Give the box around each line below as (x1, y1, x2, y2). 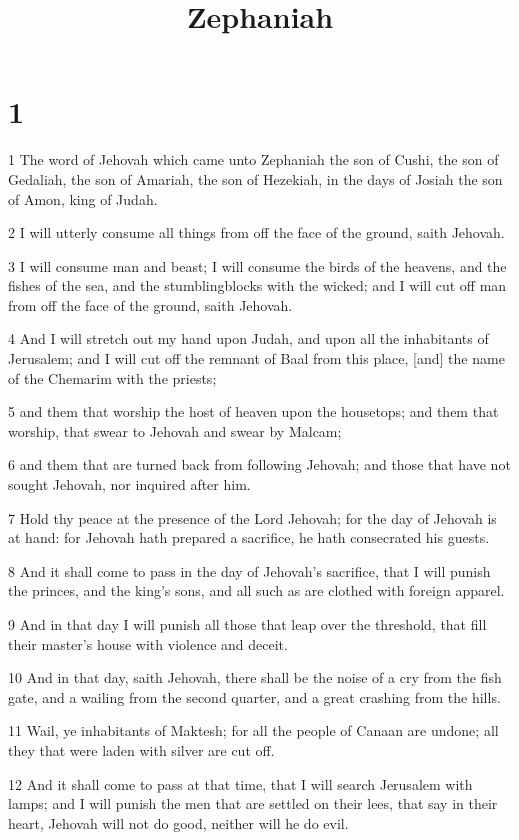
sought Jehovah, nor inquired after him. (8, 474, 251, 495)
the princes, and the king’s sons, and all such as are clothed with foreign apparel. (8, 580, 505, 601)
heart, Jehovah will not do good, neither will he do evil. (8, 812, 349, 833)
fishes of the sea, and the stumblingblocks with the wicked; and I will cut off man (8, 275, 507, 296)
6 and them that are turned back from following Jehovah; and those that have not (8, 454, 511, 475)
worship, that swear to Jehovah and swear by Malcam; (8, 420, 342, 441)
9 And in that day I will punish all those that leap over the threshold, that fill (8, 614, 487, 634)
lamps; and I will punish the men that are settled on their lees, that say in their (8, 793, 498, 814)
